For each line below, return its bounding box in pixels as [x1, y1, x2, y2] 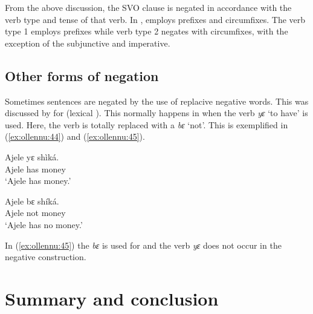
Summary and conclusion [5, 286, 219, 310]
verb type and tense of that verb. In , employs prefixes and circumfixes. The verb [5, 13, 306, 25]
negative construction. [5, 250, 86, 263]
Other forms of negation [5, 66, 159, 85]
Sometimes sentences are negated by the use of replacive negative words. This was [5, 94, 309, 107]
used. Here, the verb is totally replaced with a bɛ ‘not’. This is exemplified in [5, 118, 288, 131]
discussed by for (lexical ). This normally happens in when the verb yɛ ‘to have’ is [5, 106, 308, 119]
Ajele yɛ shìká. [5, 150, 59, 163]
